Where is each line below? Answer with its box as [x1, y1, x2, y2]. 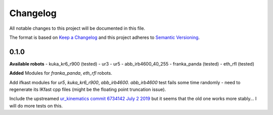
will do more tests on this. [9, 102, 63, 108]
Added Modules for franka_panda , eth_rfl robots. [9, 70, 112, 76]
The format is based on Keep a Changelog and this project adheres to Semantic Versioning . [9, 34, 200, 40]
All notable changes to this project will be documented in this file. [9, 25, 146, 31]
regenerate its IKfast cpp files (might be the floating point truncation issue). [9, 86, 166, 93]
